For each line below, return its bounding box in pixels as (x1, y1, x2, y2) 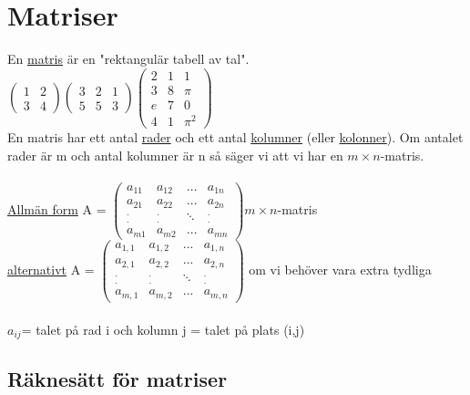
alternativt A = (7, 259, 95, 278)
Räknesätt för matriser (7, 365, 228, 393)
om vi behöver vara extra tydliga (249, 259, 432, 278)
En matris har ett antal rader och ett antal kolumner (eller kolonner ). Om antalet (7, 128, 464, 146)
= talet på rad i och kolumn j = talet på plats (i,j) (21, 319, 305, 338)
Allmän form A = (7, 199, 107, 218)
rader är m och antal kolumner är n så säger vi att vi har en (7, 145, 343, 164)
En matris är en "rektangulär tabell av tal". (7, 49, 250, 68)
